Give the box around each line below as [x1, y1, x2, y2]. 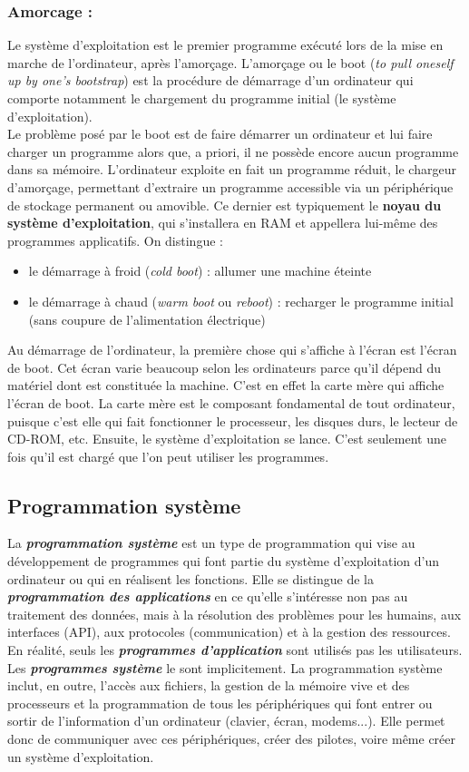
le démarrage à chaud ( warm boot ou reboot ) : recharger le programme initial [28, 291, 454, 310]
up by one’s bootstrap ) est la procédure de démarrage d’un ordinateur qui [7, 71, 414, 90]
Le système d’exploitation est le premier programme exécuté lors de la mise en [7, 35, 444, 54]
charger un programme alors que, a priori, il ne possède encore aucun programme [7, 142, 459, 161]
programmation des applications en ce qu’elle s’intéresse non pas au [7, 587, 408, 606]
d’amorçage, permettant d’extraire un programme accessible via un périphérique [7, 177, 454, 196]
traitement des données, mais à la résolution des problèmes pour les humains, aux [7, 604, 462, 623]
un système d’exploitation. [7, 747, 154, 766]
